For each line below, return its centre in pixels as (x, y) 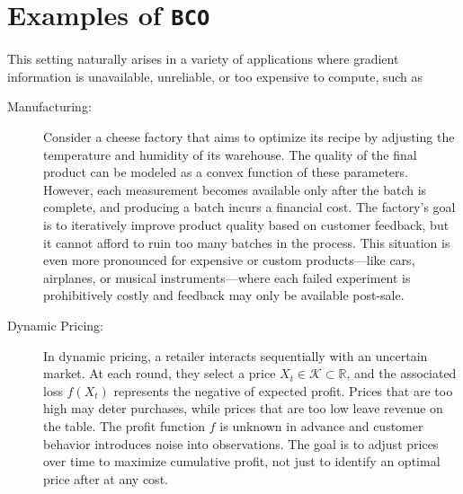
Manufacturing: (49, 106)
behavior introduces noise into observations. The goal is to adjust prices (241, 443)
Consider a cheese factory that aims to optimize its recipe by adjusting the (249, 137)
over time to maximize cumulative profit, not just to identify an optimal (242, 461)
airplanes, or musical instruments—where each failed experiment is (227, 277)
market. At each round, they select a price (160, 373)
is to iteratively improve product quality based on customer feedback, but (246, 225)
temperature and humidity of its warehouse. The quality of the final (230, 154)
